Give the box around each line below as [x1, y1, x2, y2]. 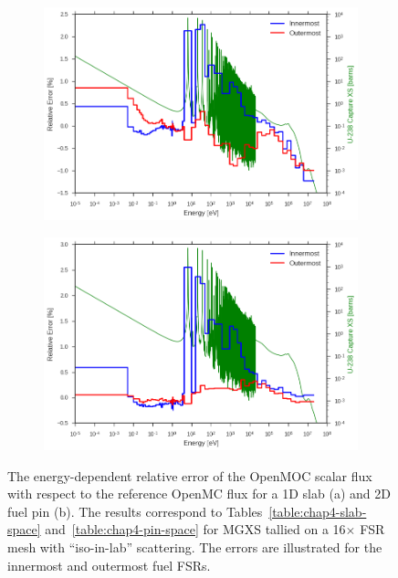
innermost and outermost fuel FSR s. [7, 555, 211, 574]
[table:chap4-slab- [268, 501, 367, 520]
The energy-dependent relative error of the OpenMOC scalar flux [7, 466, 372, 485]
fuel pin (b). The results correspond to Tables [7, 501, 263, 520]
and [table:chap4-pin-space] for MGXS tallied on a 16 [45, 520, 346, 539]
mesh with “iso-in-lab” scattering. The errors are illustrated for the [7, 537, 382, 556]
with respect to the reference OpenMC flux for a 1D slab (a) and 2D [7, 484, 391, 503]
